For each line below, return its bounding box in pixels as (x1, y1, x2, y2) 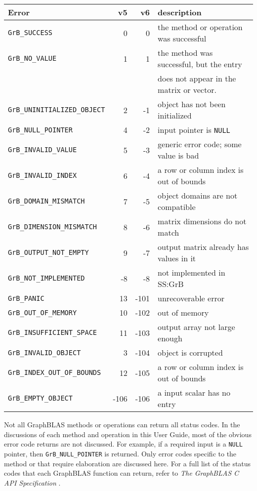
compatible (158, 201, 196, 212)
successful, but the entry (158, 58, 242, 70)
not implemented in (158, 267, 225, 278)
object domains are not (158, 190, 238, 201)
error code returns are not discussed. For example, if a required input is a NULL (4, 439, 243, 449)
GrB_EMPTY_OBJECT (8, 394, 73, 402)
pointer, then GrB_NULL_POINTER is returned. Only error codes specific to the (4, 448, 237, 458)
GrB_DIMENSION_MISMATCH (8, 223, 97, 231)
